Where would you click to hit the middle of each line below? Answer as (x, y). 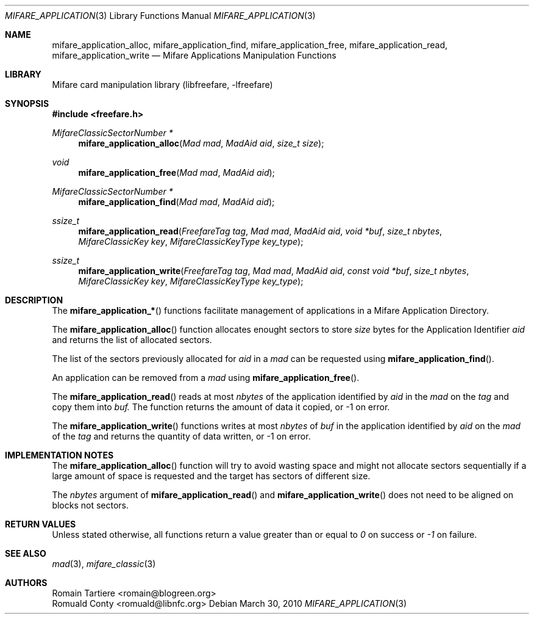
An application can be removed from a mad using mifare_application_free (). (206, 378)
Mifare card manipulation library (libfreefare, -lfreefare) (162, 85)
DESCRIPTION (34, 300)
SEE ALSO (26, 553)
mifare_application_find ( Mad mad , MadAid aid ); (176, 202)
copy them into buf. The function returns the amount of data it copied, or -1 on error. (221, 407)
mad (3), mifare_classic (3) (104, 564)
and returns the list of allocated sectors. (132, 340)
